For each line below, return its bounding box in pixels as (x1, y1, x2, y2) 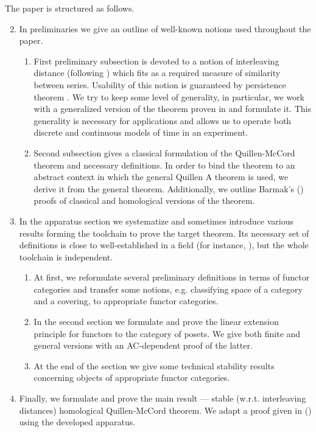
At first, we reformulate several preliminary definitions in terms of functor (33, 271, 310, 284)
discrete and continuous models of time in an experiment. (33, 126, 248, 139)
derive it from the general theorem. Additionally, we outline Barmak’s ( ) (33, 182, 304, 195)
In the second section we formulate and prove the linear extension (33, 315, 279, 328)
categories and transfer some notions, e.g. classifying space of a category (33, 282, 303, 295)
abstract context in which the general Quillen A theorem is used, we (33, 170, 289, 183)
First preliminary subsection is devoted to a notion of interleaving (33, 54, 279, 67)
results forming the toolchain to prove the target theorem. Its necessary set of (19, 226, 309, 239)
